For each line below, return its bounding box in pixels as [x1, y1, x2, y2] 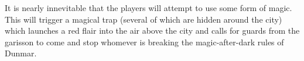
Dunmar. [5, 47, 37, 59]
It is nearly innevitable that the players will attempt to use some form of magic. [5, 2, 292, 13]
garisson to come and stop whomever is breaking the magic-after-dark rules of [5, 35, 284, 48]
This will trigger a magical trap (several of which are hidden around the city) [5, 13, 282, 25]
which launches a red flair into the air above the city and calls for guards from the [5, 24, 300, 37]
